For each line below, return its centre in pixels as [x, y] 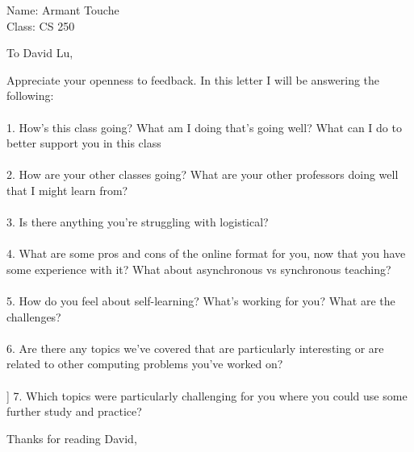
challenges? [34, 316]
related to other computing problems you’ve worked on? [145, 364]
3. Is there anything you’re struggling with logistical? [138, 222]
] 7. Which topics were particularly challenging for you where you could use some [207, 395]
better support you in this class [84, 143]
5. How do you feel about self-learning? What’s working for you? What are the [201, 301]
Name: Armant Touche [63, 10]
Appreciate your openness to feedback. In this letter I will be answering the [193, 79]
